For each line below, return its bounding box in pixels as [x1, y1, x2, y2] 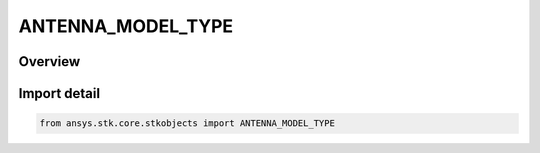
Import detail [18, 85, 100, 102]
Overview [18, 53, 81, 70]
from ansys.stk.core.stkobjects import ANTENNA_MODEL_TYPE [39, 118, 335, 129]
